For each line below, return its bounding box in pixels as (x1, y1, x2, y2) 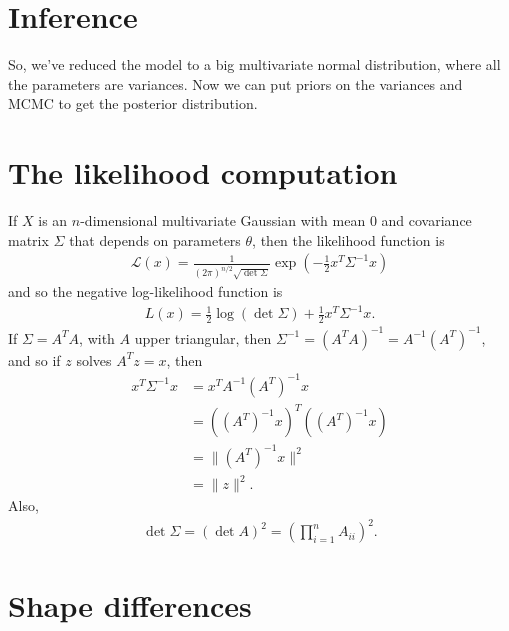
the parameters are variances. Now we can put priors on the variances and (8, 73, 463, 94)
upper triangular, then (134, 327, 272, 348)
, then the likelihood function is (252, 229, 445, 250)
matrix (8, 229, 49, 250)
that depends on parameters (69, 229, 241, 250)
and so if (8, 349, 61, 370)
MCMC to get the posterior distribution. (8, 93, 258, 114)
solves (76, 349, 112, 370)
